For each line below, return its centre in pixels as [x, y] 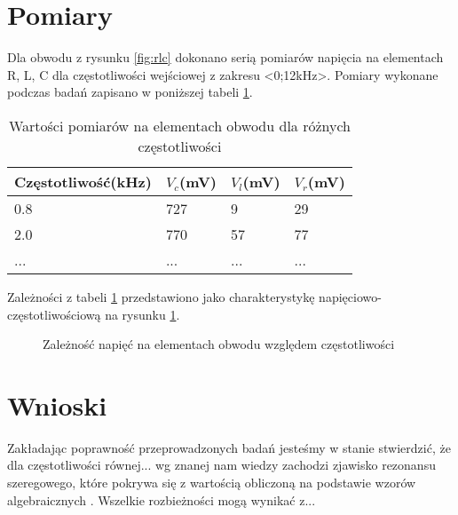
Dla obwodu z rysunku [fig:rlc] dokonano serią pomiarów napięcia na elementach [225, 57]
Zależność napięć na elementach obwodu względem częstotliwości [219, 344]
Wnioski [57, 404]
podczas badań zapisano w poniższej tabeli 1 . [130, 92]
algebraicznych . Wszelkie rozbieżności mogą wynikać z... [162, 499]
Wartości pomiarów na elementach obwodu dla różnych [179, 125]
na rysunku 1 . [142, 314]
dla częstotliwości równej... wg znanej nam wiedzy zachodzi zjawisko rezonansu [221, 465]
